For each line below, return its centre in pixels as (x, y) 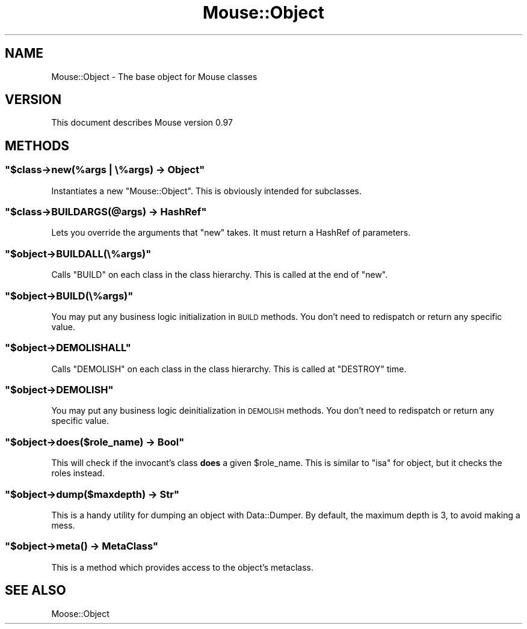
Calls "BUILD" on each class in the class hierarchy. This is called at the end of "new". (220, 275)
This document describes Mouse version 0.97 (142, 123)
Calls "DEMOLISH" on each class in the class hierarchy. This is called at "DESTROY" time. (229, 369)
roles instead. (78, 473)
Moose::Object (80, 613)
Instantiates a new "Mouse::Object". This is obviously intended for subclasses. (206, 191)
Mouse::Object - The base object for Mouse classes (154, 76)
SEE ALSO (35, 591)
